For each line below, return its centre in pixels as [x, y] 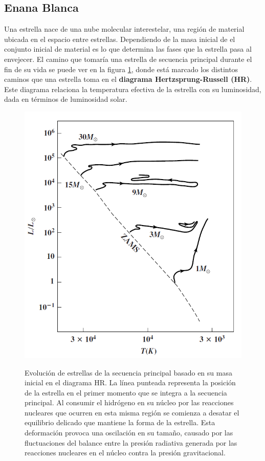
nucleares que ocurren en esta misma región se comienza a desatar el [132, 412]
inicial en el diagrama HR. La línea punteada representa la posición [130, 382]
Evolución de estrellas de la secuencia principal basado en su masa [128, 372]
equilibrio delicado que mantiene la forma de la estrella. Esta [120, 422]
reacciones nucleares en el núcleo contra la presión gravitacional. [125, 453]
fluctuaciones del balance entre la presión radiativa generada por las [131, 442]
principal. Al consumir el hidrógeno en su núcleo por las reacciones [129, 402]
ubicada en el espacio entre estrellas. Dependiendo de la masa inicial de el [120, 39]
